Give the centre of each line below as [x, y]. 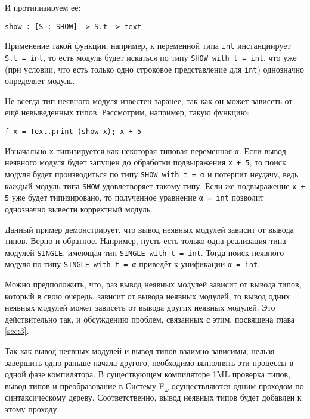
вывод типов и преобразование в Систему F [85, 385]
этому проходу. [32, 409]
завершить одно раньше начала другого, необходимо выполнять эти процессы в [149, 362]
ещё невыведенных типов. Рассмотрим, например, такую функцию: [127, 112]
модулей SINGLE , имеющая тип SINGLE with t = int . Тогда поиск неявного [145, 252]
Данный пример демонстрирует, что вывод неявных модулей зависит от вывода [149, 229]
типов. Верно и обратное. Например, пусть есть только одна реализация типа [145, 241]
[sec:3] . [17, 331]
